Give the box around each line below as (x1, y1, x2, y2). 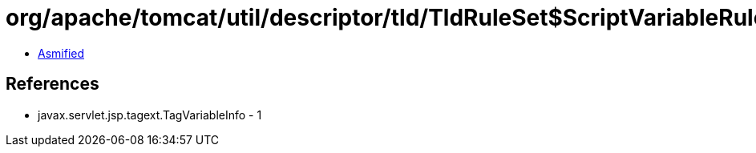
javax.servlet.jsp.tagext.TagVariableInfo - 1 (38, 107, 262, 122)
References (6, 74, 99, 95)
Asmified (38, 46, 85, 60)
